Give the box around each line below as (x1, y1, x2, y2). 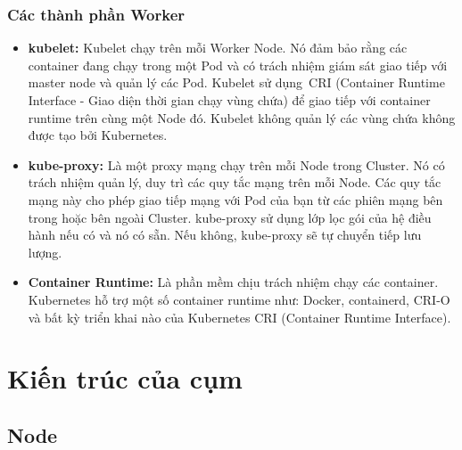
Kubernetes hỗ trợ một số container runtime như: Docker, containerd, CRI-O (28, 290, 450, 308)
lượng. (28, 242, 62, 261)
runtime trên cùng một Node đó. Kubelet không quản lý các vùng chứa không (28, 108, 456, 127)
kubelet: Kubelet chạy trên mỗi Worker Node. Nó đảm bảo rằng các (28, 38, 408, 57)
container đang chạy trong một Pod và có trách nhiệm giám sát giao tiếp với (28, 55, 448, 74)
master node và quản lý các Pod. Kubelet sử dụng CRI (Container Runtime (28, 73, 445, 92)
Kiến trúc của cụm (7, 360, 243, 397)
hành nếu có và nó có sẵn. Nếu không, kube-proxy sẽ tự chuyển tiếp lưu (28, 225, 422, 244)
